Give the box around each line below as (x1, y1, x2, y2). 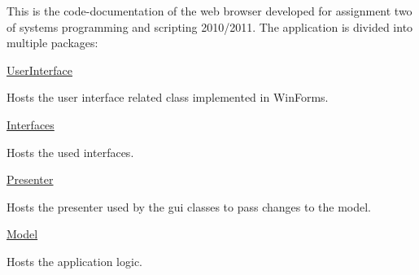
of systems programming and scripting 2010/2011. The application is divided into (7, 18, 413, 35)
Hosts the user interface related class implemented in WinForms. (7, 89, 329, 106)
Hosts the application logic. (7, 252, 142, 269)
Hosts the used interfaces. (7, 143, 134, 160)
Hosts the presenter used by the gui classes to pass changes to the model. (7, 198, 371, 215)
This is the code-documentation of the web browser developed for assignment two (7, 2, 412, 19)
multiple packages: (7, 34, 98, 51)
